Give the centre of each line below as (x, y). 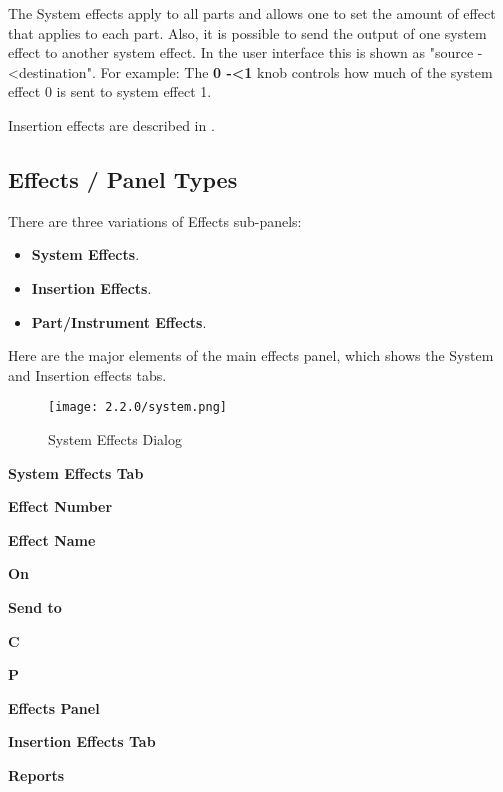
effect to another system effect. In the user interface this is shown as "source (241, 52)
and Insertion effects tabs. (87, 374)
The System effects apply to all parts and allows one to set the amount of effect (252, 13)
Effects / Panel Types (123, 178)
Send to (35, 606)
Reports (36, 774)
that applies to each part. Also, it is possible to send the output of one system (247, 32)
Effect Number (60, 506)
